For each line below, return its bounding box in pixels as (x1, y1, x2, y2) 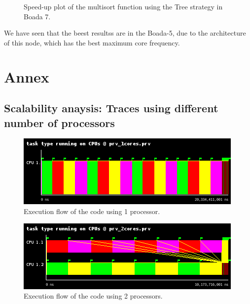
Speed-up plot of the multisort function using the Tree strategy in (24, 1, 223, 11)
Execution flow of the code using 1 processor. (24, 206, 160, 216)
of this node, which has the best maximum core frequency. (4, 37, 180, 47)
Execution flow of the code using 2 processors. (24, 291, 163, 301)
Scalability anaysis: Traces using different (4, 100, 218, 116)
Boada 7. (24, 11, 51, 21)
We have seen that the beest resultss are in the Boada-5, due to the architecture (4, 28, 246, 38)
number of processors (4, 115, 115, 130)
